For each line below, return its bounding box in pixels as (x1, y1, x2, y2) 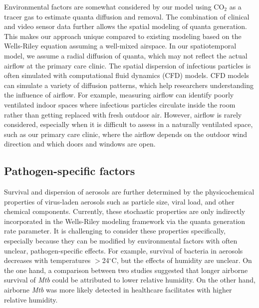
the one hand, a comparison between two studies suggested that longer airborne (4, 264, 248, 275)
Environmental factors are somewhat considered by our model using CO (4, 1, 225, 11)
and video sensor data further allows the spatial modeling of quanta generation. (4, 21, 248, 31)
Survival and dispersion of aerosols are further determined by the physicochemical (4, 186, 255, 197)
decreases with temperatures (4, 255, 91, 265)
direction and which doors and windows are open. (4, 138, 156, 149)
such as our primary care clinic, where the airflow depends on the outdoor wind (4, 128, 248, 139)
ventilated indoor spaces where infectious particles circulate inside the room (4, 99, 236, 109)
